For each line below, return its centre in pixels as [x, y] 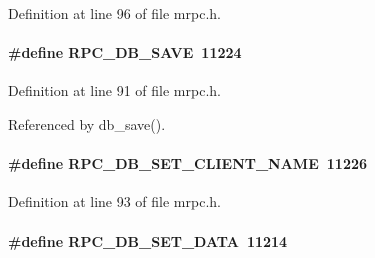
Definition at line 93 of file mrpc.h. [114, 201]
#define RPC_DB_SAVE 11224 [125, 52]
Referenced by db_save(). [87, 123]
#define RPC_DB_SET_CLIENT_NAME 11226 [188, 163]
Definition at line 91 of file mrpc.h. [114, 90]
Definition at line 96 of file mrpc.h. [114, 13]
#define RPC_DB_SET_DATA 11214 [148, 240]
